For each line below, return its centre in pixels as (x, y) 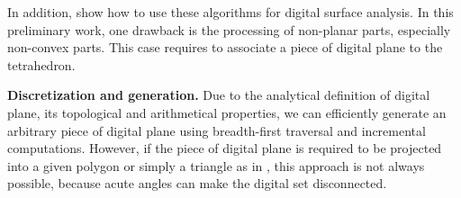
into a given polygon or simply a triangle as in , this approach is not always (216, 165)
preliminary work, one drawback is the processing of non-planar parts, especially (229, 29)
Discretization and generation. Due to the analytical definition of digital (219, 95)
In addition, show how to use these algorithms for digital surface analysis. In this (230, 12)
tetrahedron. (41, 64)
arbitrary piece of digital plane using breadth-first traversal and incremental (217, 130)
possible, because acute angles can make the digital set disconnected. (197, 183)
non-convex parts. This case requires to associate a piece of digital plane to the (225, 47)
